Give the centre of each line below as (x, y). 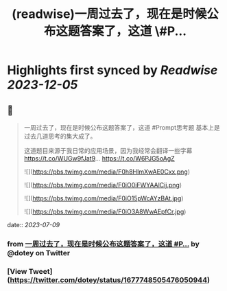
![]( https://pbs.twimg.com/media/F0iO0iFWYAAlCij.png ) (103, 185)
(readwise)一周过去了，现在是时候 (109, 14)
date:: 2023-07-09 (34, 225)
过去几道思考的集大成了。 (60, 136)
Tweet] (40, 271)
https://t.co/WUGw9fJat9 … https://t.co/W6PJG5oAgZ (99, 158)
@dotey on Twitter (39, 253)
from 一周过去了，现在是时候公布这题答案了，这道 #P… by (104, 244)
